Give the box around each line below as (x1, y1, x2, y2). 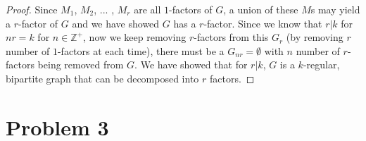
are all (134, 2, 161, 16)
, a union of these (223, 2, 298, 16)
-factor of (18, 16, 58, 30)
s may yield (310, 2, 360, 16)
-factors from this (194, 30, 269, 44)
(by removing (286, 30, 343, 44)
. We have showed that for (134, 57, 248, 72)
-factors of (168, 2, 213, 16)
